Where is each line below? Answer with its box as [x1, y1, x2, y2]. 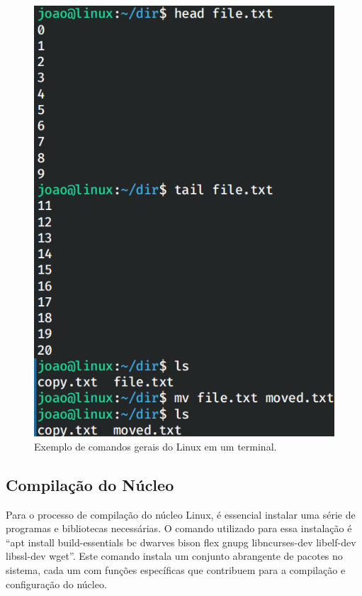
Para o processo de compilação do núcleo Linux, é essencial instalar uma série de [6, 507, 356, 521]
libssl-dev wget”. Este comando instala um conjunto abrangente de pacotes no [6, 548, 343, 563]
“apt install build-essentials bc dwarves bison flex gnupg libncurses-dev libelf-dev [6, 534, 356, 549]
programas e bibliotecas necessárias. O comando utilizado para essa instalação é [6, 521, 352, 536]
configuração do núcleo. [6, 576, 107, 591]
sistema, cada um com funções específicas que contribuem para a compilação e [6, 562, 346, 577]
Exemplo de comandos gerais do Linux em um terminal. [34, 438, 277, 453]
